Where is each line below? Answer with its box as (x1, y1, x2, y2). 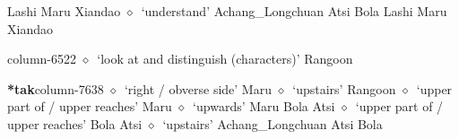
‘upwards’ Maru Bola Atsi (193, 97, 335, 116)
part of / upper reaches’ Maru (7, 97, 172, 116)
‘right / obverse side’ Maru (124, 79, 272, 98)
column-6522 (7, 49, 76, 68)
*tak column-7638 (7, 79, 104, 98)
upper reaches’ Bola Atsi (7, 114, 143, 133)
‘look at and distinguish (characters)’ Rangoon (97, 49, 353, 68)
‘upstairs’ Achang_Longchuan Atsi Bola (162, 114, 383, 133)
